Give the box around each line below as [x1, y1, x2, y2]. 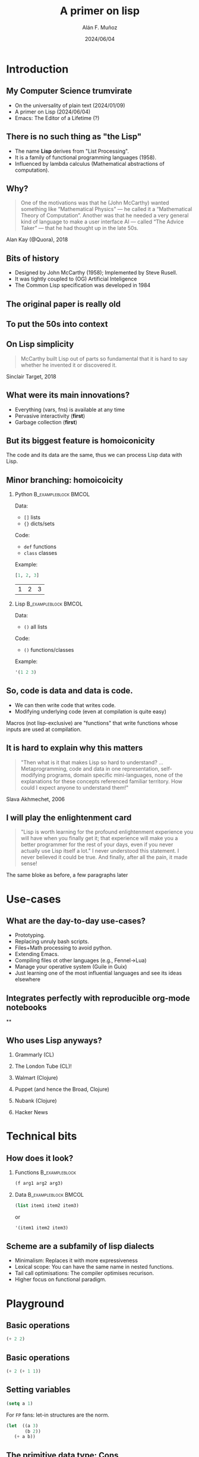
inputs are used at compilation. [6, 726, 82, 733]
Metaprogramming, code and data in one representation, [20, 765, 160, 772]
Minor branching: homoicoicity [6, 475, 124, 485]
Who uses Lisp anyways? [6, 1035, 102, 1045]
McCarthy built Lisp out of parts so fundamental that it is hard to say [20, 355, 188, 362]
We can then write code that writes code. [14, 701, 116, 708]
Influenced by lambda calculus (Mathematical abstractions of [14, 160, 165, 167]
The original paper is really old [6, 299, 121, 309]
